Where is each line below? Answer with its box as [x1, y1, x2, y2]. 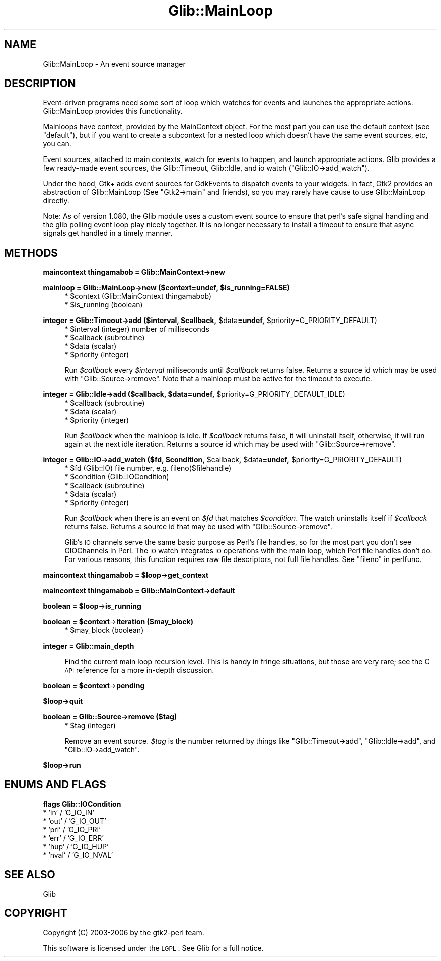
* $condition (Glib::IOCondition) [64, 472, 169, 482]
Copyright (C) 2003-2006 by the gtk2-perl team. [43, 928, 204, 937]
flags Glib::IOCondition [43, 799, 121, 809]
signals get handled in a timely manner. [43, 229, 173, 238]
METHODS [4, 246, 58, 259]
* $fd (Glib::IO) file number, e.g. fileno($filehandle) [64, 464, 232, 473]
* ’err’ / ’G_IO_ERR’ [43, 834, 104, 843]
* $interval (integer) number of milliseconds [64, 325, 209, 334]
